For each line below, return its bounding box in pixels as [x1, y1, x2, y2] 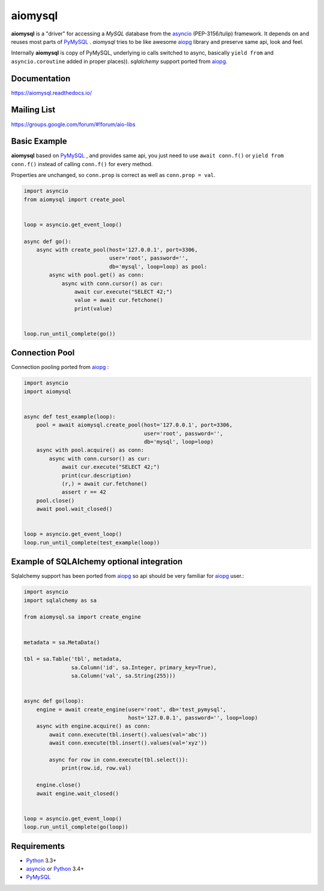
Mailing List [11, 105, 56, 115]
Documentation [11, 73, 71, 83]
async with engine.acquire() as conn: [36, 723, 151, 730]
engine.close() [36, 782, 81, 788]
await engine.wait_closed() [36, 790, 119, 797]
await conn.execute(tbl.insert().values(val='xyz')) [49, 740, 208, 746]
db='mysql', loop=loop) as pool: [109, 263, 208, 270]
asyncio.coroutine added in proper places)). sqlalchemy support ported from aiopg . [11, 58, 228, 65]
